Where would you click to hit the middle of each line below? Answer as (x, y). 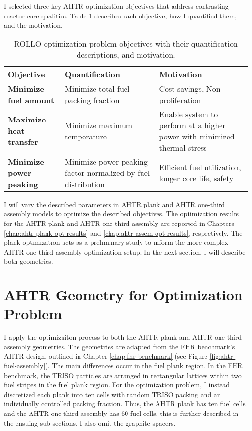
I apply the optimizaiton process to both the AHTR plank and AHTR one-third (123, 337)
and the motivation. (33, 25)
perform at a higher (192, 125)
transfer (23, 142)
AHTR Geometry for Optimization (123, 295)
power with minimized (197, 136)
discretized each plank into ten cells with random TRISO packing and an (112, 394)
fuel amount (31, 100)
